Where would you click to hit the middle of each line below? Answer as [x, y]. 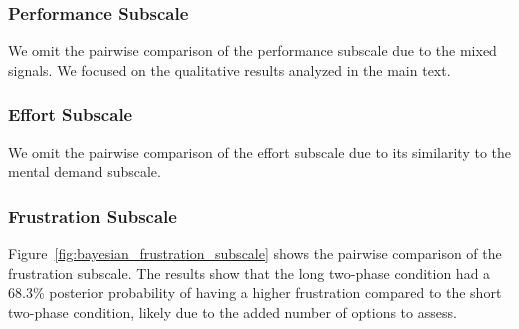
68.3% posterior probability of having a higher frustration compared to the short [255, 292]
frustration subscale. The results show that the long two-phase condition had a [249, 272]
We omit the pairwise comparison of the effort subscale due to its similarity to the [260, 151]
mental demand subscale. [84, 171]
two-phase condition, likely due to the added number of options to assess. [232, 311]
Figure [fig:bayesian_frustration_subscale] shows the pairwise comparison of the [255, 253]
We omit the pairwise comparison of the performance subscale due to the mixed [252, 50]
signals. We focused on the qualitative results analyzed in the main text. [229, 69]
